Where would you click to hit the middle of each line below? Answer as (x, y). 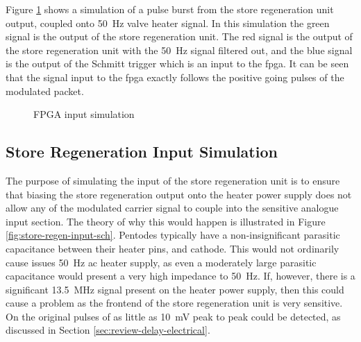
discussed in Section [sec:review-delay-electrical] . (108, 330)
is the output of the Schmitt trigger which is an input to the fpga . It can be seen (177, 63)
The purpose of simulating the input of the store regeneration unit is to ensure (173, 180)
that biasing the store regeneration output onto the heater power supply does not (179, 194)
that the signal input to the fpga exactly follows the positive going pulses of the (175, 77)
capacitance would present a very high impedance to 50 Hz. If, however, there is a (180, 276)
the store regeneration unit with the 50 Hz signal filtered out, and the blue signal (179, 50)
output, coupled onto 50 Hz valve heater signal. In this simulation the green (168, 23)
